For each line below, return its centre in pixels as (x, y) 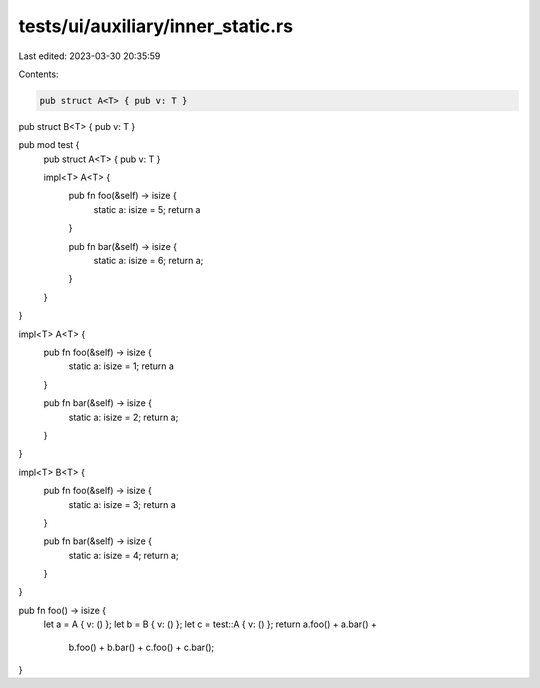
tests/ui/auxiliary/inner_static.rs (156, 26)
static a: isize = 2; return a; (123, 417)
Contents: (38, 74)
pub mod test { (49, 145)
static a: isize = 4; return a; (123, 555)
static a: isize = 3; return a (122, 504)
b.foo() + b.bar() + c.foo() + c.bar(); (141, 647)
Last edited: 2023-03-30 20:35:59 (89, 56)
